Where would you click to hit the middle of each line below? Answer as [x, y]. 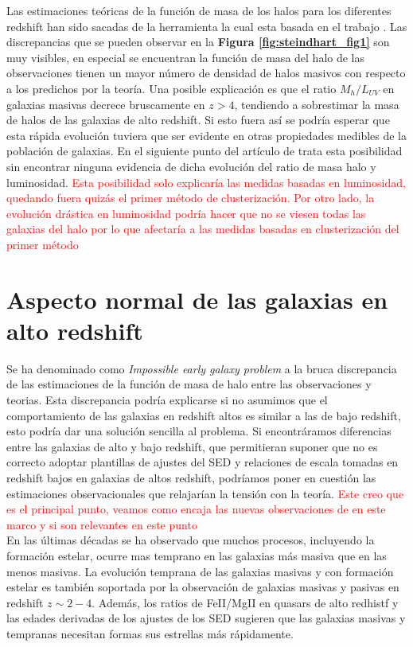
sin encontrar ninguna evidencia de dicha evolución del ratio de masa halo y [191, 166]
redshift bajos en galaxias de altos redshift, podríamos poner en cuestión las [191, 477]
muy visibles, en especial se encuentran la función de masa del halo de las [186, 57]
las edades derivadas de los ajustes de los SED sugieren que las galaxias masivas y [206, 618]
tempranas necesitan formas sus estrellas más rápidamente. [150, 633]
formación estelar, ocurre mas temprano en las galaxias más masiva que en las [197, 555]
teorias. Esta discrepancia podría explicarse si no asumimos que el [167, 400]
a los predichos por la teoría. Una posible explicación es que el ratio [171, 88]
